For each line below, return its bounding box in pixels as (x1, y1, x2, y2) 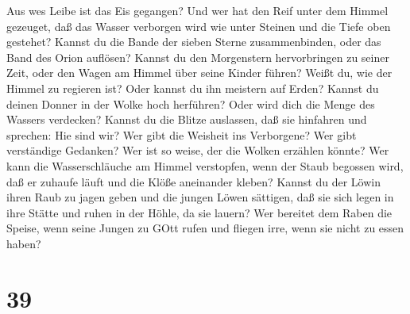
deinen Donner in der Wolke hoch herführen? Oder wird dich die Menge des (6, 95, 375, 112)
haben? (6, 235, 41, 251)
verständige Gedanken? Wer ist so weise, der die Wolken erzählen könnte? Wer (6, 142, 389, 159)
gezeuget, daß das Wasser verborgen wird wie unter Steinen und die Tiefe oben (6, 17, 391, 34)
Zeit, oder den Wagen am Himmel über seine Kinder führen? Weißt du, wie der (6, 64, 393, 81)
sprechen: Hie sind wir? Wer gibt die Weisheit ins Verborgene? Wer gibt (6, 126, 357, 143)
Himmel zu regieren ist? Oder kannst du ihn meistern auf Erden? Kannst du (6, 79, 379, 96)
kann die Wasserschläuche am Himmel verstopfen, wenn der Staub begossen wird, (6, 157, 404, 174)
